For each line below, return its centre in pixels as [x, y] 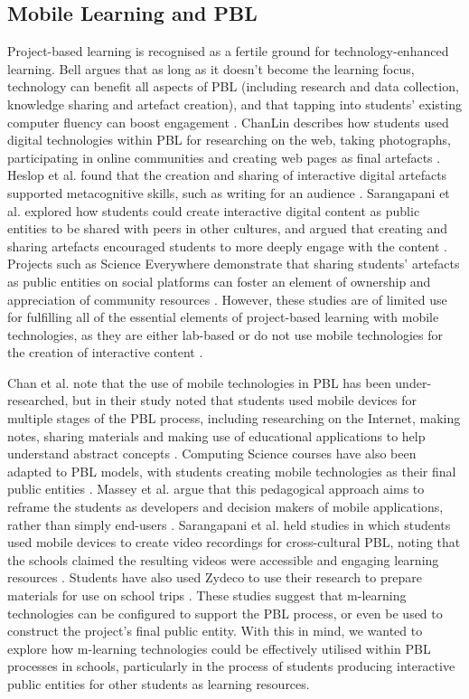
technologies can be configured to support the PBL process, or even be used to [225, 613]
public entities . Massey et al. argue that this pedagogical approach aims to [216, 489]
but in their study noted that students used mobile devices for [244, 400]
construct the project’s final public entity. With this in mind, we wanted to [215, 631]
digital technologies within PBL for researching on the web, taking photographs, [230, 140]
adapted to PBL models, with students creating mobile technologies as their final [232, 471]
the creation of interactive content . [105, 352]
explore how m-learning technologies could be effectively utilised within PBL [219, 648]
